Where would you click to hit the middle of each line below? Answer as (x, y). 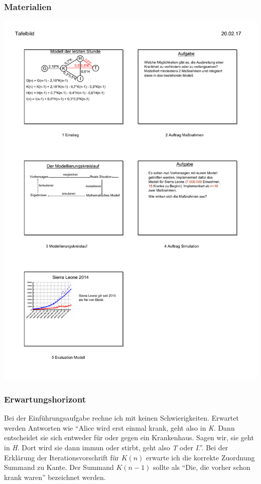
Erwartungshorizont (45, 399)
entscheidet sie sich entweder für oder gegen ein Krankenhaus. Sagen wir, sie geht (129, 437)
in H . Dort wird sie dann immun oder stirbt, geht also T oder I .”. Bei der (116, 447)
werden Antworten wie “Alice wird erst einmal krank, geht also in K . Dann (119, 427)
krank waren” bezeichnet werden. (55, 477)
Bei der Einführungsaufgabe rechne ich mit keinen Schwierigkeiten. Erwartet (121, 418)
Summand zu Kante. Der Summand (59, 467)
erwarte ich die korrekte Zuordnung (201, 457)
